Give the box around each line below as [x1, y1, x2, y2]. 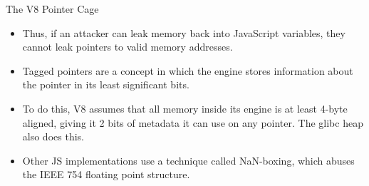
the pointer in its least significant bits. [22, 77, 189, 92]
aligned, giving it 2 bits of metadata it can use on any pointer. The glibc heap [22, 115, 363, 130]
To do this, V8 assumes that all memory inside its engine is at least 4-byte [22, 100, 348, 115]
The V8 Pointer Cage [6, 1, 99, 16]
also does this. [22, 129, 84, 144]
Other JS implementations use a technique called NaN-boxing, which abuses [22, 153, 355, 167]
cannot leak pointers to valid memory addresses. [22, 39, 233, 54]
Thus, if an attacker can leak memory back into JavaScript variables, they [22, 25, 345, 40]
